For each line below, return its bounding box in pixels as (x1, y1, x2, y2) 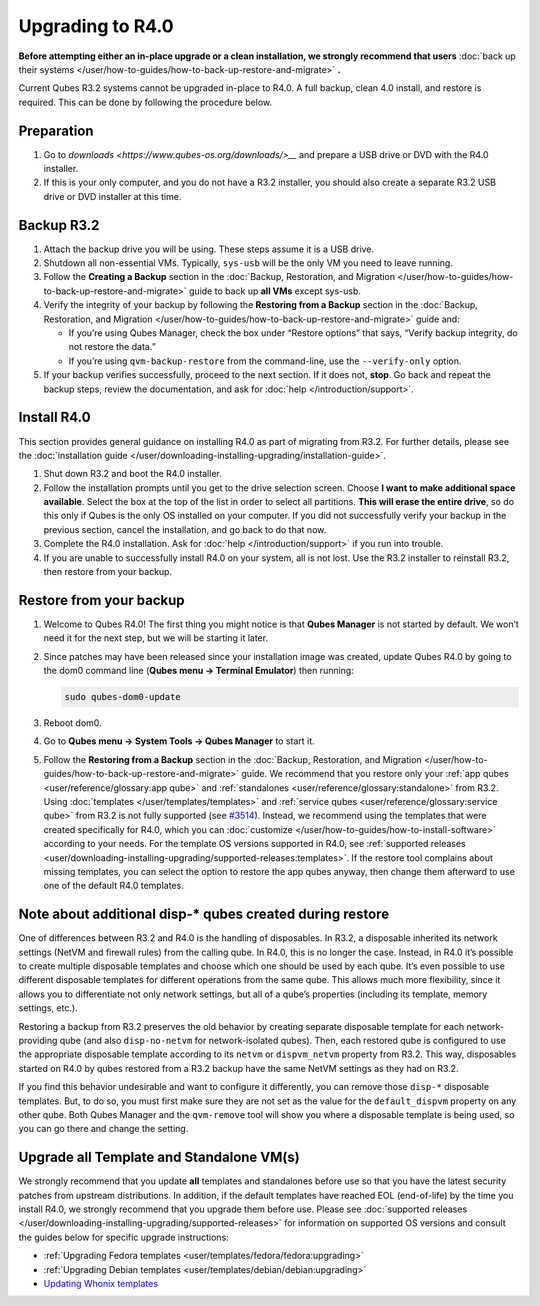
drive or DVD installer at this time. (43, 190, 182, 202)
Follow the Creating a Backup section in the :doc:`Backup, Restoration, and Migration (43, 271, 395, 283)
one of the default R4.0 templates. (43, 880, 184, 892)
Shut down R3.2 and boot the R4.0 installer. (43, 468, 222, 480)
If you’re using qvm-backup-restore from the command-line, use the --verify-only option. (68, 355, 462, 367)
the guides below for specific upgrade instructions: (18, 1231, 229, 1243)
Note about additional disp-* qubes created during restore (18, 906, 390, 923)
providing (18, 1035, 58, 1047)
